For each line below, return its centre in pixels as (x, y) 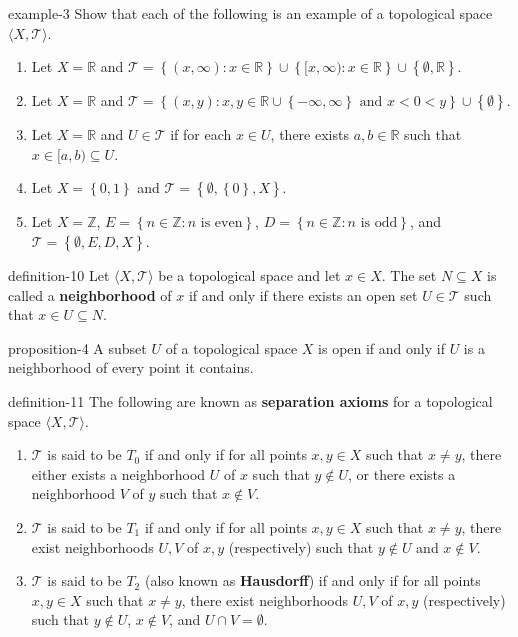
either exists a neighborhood (118, 473)
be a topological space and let (249, 274)
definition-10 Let (59, 274)
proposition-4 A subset (77, 347)
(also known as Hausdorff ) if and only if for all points (312, 580)
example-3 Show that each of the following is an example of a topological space (250, 13)
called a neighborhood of (90, 294)
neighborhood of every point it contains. (131, 367)
